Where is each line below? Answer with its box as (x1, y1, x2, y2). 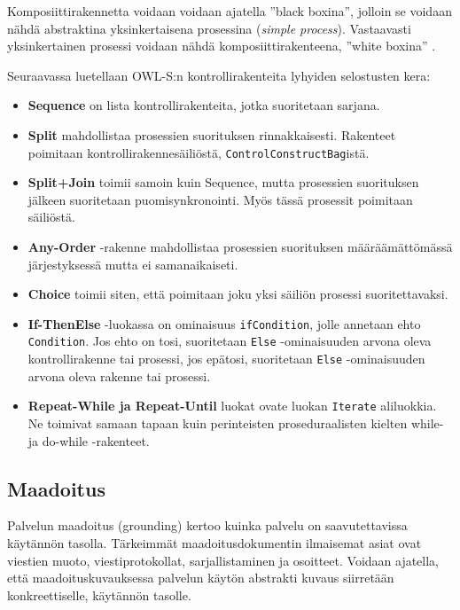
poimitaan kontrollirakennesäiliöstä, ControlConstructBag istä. (27, 143, 370, 161)
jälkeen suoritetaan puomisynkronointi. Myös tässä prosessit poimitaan (27, 190, 413, 208)
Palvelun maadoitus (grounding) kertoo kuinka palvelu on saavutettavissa (7, 516, 408, 535)
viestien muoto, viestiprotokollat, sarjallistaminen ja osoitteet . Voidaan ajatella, (7, 551, 440, 569)
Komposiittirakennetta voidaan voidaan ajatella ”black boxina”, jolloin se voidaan (7, 2, 452, 20)
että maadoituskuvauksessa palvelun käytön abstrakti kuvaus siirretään (7, 568, 394, 587)
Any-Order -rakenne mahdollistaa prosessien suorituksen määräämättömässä (27, 238, 453, 255)
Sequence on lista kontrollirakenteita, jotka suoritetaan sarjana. (27, 96, 380, 114)
